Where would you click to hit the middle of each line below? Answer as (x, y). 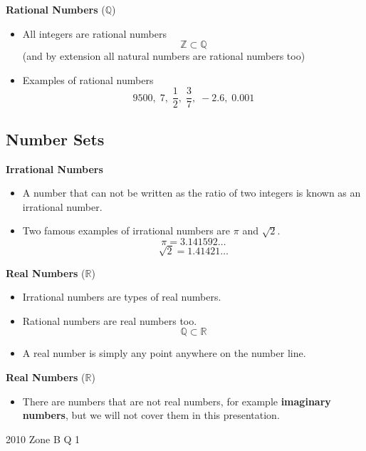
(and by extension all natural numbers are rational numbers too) (164, 56)
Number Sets (55, 139)
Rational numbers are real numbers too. (110, 320)
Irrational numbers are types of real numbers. (122, 297)
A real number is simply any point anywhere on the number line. (164, 353)
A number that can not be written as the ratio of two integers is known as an (192, 193)
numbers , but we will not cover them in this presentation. (151, 415)
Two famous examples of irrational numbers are (126, 230)
